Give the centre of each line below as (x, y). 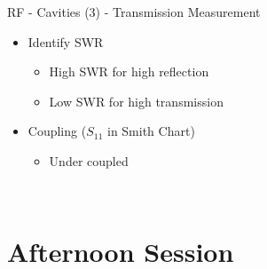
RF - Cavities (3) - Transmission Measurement (134, 12)
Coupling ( (57, 131)
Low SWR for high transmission (136, 101)
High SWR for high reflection (129, 71)
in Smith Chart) (151, 131)
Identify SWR (66, 41)
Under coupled (89, 160)
